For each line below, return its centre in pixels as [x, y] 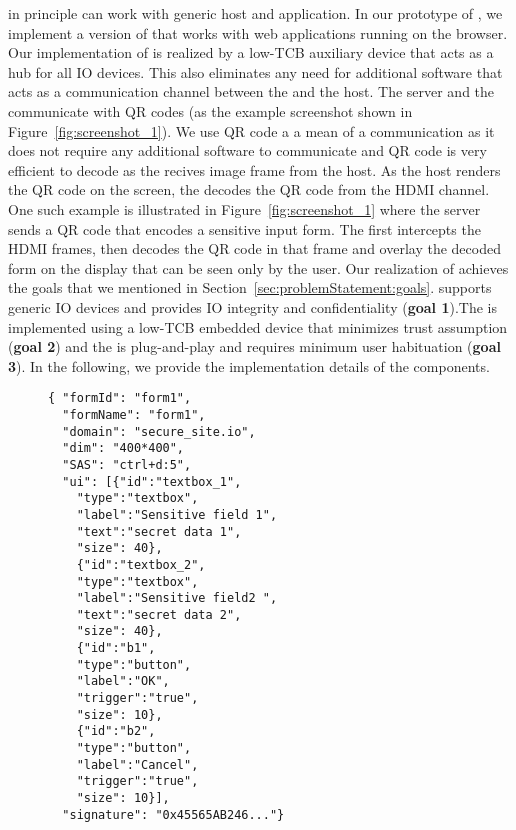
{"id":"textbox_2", [141, 564]
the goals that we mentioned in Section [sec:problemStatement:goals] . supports [250, 287]
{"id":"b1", [116, 648]
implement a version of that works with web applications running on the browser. [258, 32]
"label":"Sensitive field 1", [177, 514]
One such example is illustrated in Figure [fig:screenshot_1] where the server [244, 208]
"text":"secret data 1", [159, 531]
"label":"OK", [123, 681]
